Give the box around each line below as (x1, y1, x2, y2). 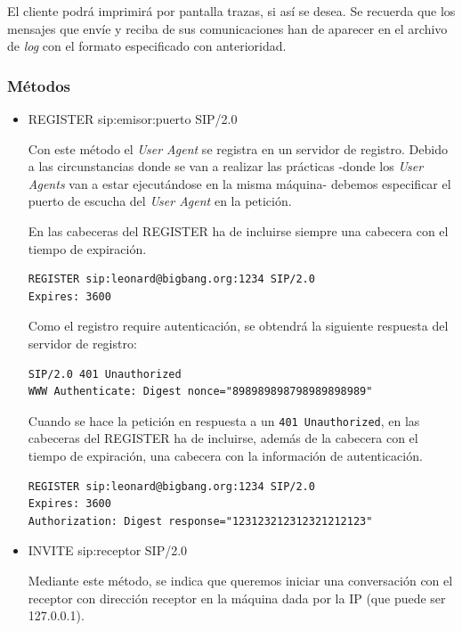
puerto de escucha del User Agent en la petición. (28, 192, 292, 210)
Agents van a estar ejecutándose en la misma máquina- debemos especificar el (28, 174, 451, 193)
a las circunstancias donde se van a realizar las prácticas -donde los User (28, 157, 424, 176)
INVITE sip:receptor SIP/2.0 (28, 541, 188, 560)
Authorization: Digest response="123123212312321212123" (28, 514, 373, 528)
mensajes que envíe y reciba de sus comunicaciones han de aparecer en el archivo (7, 19, 448, 37)
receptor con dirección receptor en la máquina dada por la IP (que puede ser (28, 588, 446, 607)
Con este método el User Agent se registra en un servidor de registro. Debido (28, 139, 448, 158)
